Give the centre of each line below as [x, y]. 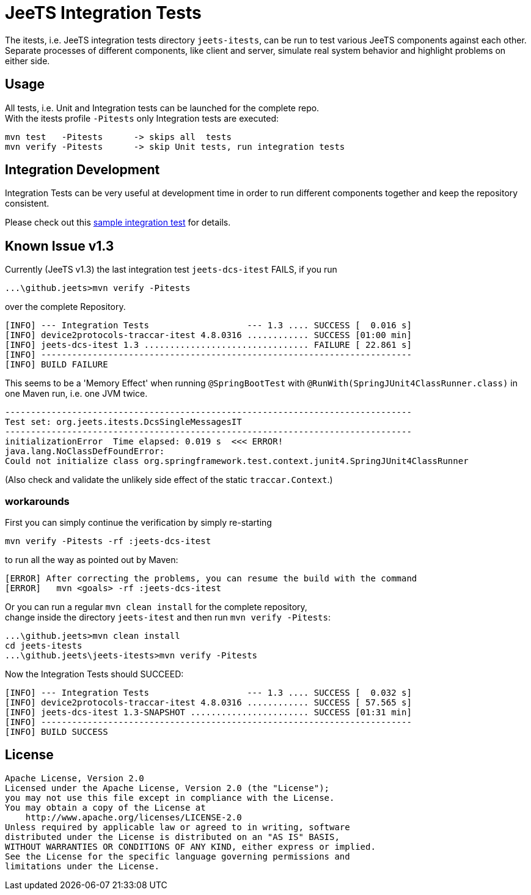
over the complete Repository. [65, 307]
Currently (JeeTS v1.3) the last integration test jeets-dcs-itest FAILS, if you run [171, 270]
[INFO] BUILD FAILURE [57, 365]
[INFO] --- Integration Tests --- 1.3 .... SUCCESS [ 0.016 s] [208, 326]
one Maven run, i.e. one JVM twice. [76, 394]
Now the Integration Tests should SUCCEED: [94, 674]
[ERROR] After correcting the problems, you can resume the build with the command [211, 579]
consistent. [27, 204]
